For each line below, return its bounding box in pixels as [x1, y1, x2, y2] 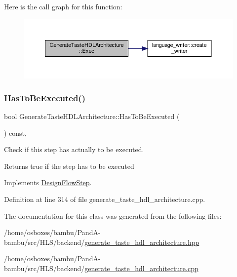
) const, [4, 127, 27, 138]
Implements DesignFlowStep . [4, 177, 92, 188]
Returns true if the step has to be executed [4, 160, 134, 171]
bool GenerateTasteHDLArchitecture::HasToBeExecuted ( [4, 111, 180, 121]
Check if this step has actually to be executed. [4, 144, 144, 155]
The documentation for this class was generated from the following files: [4, 210, 222, 221]
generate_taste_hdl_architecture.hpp [84, 237, 199, 247]
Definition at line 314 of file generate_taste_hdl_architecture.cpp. [4, 194, 205, 204]
